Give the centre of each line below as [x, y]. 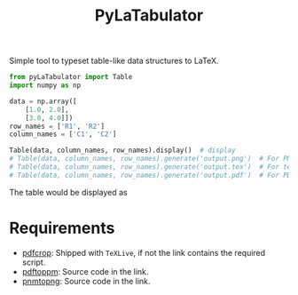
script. [34, 262]
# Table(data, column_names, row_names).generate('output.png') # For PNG [152, 159]
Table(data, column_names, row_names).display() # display [123, 151]
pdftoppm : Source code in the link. [85, 271]
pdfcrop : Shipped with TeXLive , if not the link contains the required [144, 252]
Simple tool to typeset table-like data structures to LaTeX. [114, 61]
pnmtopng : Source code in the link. [86, 281]
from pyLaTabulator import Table [71, 77]
